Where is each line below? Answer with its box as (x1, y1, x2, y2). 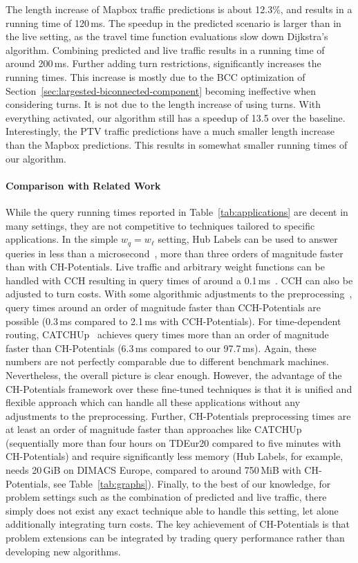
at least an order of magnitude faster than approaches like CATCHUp (6, 422, 302, 436)
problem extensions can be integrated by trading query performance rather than (6, 530, 345, 545)
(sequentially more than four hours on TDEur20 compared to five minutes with (6, 435, 341, 450)
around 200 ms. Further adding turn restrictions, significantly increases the (6, 56, 321, 71)
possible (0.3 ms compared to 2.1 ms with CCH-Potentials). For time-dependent (6, 313, 341, 328)
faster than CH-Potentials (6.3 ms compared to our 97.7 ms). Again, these (6, 340, 317, 355)
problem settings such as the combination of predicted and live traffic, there (6, 490, 327, 504)
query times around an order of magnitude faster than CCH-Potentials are (6, 299, 321, 314)
